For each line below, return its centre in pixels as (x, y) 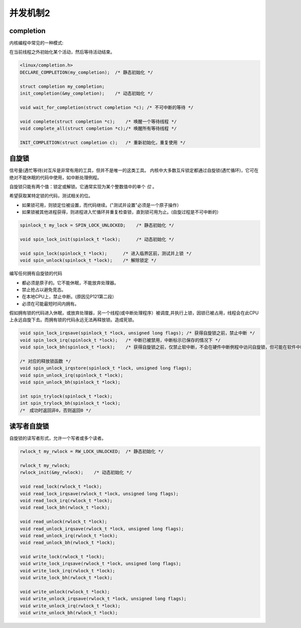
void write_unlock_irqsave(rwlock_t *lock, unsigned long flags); (103, 599)
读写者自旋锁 (29, 426)
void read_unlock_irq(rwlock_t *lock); (69, 536)
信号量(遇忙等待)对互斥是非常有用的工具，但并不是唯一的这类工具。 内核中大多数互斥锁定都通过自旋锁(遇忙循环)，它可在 (134, 170)
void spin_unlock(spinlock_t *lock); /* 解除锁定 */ (88, 260)
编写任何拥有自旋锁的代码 (36, 274)
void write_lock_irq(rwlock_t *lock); (67, 571)
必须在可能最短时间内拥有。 (50, 304)
